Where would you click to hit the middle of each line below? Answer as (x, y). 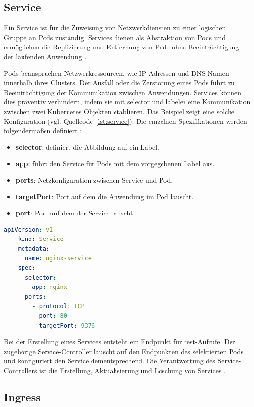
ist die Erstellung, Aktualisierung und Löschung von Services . (132, 371)
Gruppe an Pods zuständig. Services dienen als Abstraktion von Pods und (115, 37)
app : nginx (49, 287)
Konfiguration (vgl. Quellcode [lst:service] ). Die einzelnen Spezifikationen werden (126, 121)
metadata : (34, 249)
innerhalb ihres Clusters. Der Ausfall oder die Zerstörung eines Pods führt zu (119, 83)
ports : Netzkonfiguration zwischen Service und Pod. (94, 180)
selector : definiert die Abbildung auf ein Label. (87, 147)
